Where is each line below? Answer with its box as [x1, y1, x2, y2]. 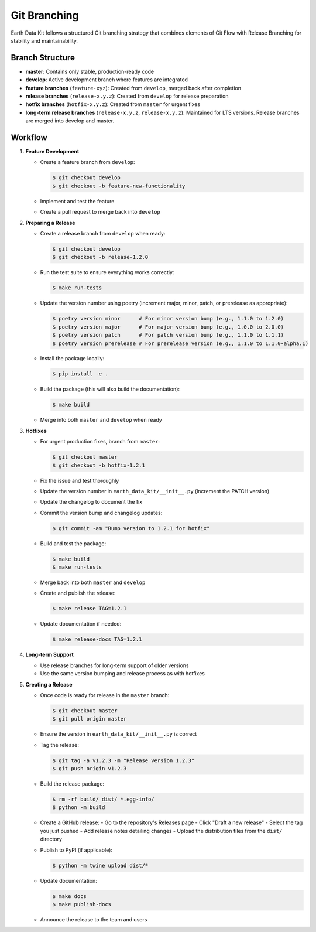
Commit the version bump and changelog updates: [40, 509, 163, 516]
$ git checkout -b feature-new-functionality [52, 182, 186, 189]
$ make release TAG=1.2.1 [52, 605, 127, 612]
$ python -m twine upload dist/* [52, 862, 149, 869]
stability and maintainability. [11, 37, 78, 44]
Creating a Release [25, 681, 73, 688]
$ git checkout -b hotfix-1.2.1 [52, 462, 146, 469]
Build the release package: [40, 780, 105, 787]
